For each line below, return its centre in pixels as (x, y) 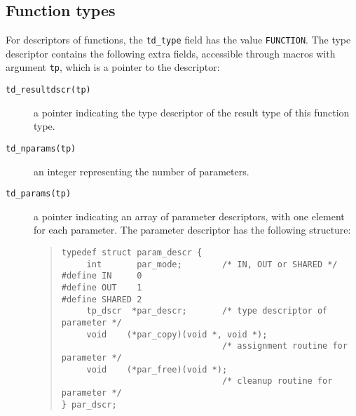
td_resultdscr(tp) (48, 90)
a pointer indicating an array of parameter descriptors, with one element (189, 216)
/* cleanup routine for (277, 381)
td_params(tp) (39, 194)
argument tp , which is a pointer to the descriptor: (113, 67)
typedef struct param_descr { (132, 253)
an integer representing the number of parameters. (142, 171)
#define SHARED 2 (102, 299)
